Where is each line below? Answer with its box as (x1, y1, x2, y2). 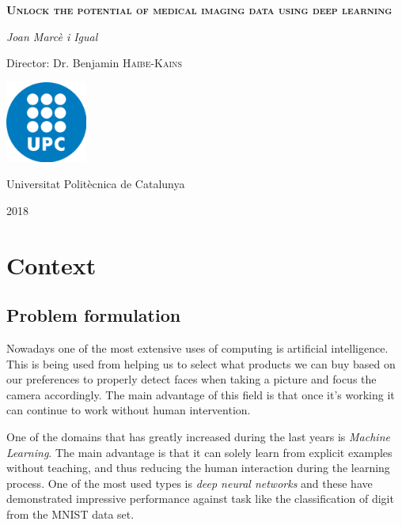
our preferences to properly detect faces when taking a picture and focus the (6, 371, 377, 387)
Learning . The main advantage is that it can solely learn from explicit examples (6, 444, 393, 460)
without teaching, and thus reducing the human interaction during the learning (6, 459, 390, 476)
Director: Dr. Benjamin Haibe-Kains (6, 55, 183, 71)
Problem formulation (6, 303, 181, 327)
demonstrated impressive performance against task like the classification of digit (6, 490, 394, 507)
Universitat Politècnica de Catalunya (6, 176, 185, 192)
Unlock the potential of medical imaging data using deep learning (6, 2, 393, 17)
